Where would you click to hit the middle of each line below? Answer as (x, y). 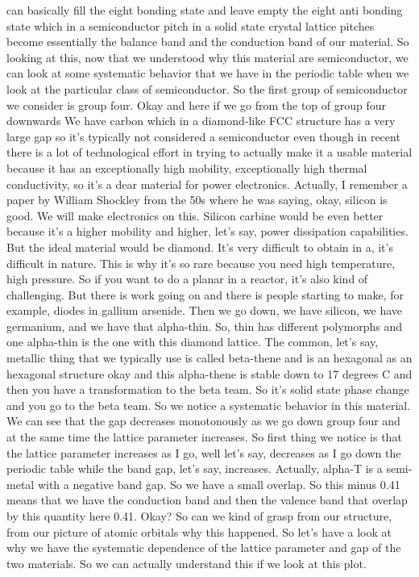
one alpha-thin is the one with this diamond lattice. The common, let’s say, (193, 342)
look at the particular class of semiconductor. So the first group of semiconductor (207, 88)
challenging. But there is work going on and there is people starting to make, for (205, 294)
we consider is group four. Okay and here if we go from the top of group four (197, 105)
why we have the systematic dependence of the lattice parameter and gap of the (204, 548)
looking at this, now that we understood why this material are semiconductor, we (207, 57)
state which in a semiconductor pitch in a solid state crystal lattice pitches (191, 25)
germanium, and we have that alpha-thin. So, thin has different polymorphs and (205, 326)
